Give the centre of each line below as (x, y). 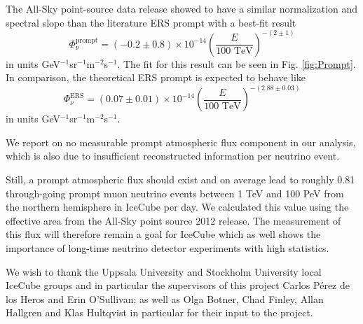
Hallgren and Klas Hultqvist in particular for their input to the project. (159, 312)
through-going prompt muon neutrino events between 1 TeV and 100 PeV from (175, 193)
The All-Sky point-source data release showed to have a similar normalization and (182, 8)
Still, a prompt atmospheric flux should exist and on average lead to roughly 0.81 (180, 179)
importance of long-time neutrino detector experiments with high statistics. (167, 248)
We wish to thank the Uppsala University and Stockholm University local (164, 271)
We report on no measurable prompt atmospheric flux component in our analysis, (181, 142)
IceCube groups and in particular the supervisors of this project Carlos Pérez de (178, 285)
